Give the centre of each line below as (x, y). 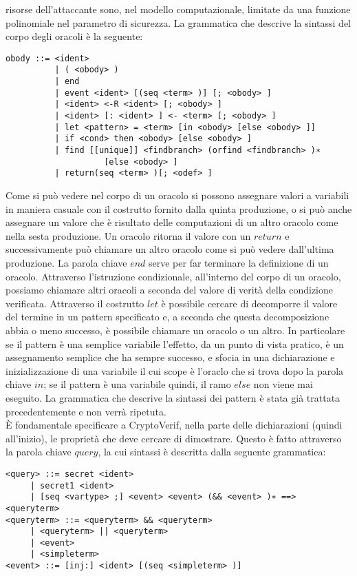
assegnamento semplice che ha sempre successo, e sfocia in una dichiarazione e (170, 357)
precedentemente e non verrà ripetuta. (86, 411)
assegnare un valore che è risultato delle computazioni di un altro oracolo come (172, 222)
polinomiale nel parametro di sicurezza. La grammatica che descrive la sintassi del (178, 22)
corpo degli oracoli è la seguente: (74, 36)
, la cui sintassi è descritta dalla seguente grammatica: (212, 452)
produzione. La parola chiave (66, 262)
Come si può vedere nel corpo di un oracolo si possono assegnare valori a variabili (177, 195)
